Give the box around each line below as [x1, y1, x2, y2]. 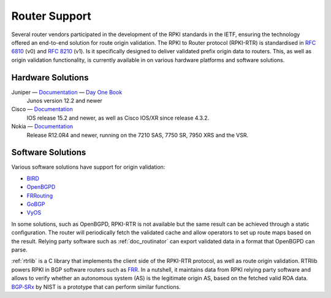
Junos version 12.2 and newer [26, 97, 102, 104]
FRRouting [26, 192, 53, 199]
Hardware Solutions [11, 72, 89, 83]
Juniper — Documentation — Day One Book [11, 88, 123, 96]
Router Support [11, 9, 91, 23]
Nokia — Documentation [11, 123, 74, 130]
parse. [11, 246, 28, 253]
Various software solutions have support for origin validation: [11, 163, 165, 171]
